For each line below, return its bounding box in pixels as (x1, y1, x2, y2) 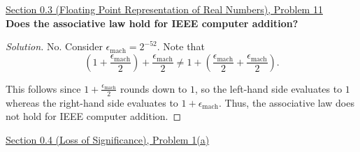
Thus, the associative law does (224, 95, 354, 109)
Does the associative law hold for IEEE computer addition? (6, 15, 298, 30)
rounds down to (120, 81, 187, 96)
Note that (163, 39, 205, 54)
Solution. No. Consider (6, 39, 103, 54)
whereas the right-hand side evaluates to (6, 95, 178, 109)
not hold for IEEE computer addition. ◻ (6, 109, 182, 123)
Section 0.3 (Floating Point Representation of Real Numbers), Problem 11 (6, 2, 323, 16)
